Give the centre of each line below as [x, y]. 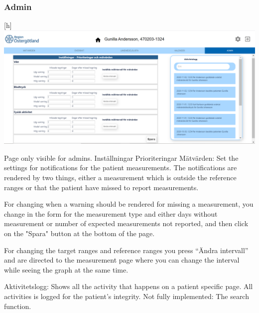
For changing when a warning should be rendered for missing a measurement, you [129, 204]
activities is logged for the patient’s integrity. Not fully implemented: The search [127, 296]
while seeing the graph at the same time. [66, 269]
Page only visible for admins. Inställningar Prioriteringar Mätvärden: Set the [121, 157]
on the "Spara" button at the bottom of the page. [79, 233]
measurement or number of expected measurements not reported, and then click [126, 223]
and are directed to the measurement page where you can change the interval [122, 260]
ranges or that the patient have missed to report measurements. [101, 187]
